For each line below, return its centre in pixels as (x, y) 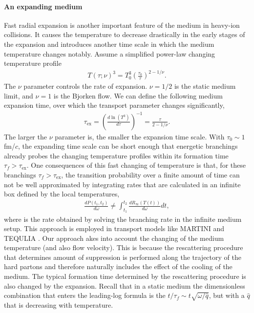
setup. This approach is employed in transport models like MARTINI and (114, 228)
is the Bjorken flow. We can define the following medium (138, 95)
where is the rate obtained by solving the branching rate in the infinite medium (123, 219)
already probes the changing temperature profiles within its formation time (116, 155)
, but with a (227, 295)
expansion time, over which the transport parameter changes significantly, (114, 105)
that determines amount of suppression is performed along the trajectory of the (123, 257)
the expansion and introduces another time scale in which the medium (109, 44)
